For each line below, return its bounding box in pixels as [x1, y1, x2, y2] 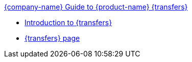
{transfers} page [25, 34, 80, 42]
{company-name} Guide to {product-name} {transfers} [4, 3, 188, 11]
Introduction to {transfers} [25, 18, 112, 27]
